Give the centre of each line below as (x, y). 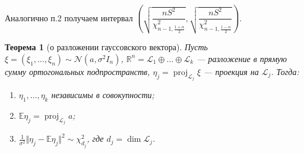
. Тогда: (285, 71)
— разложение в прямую (242, 58)
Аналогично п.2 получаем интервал (69, 17)
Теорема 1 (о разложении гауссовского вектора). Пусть (106, 47)
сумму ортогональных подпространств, (77, 71)
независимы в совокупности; (103, 95)
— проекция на (231, 71)
